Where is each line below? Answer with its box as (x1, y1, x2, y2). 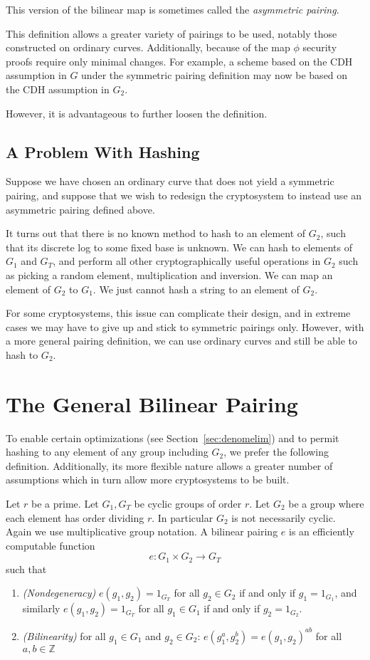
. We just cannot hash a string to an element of (92, 281, 300, 296)
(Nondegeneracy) (22, 585, 96, 600)
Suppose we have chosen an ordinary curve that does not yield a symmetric (6, 174, 334, 189)
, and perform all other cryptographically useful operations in (53, 253, 321, 268)
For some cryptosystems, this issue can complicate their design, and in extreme (6, 305, 351, 320)
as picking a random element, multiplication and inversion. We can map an (6, 267, 333, 282)
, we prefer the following (223, 444, 329, 459)
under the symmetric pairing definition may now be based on (81, 68, 348, 83)
